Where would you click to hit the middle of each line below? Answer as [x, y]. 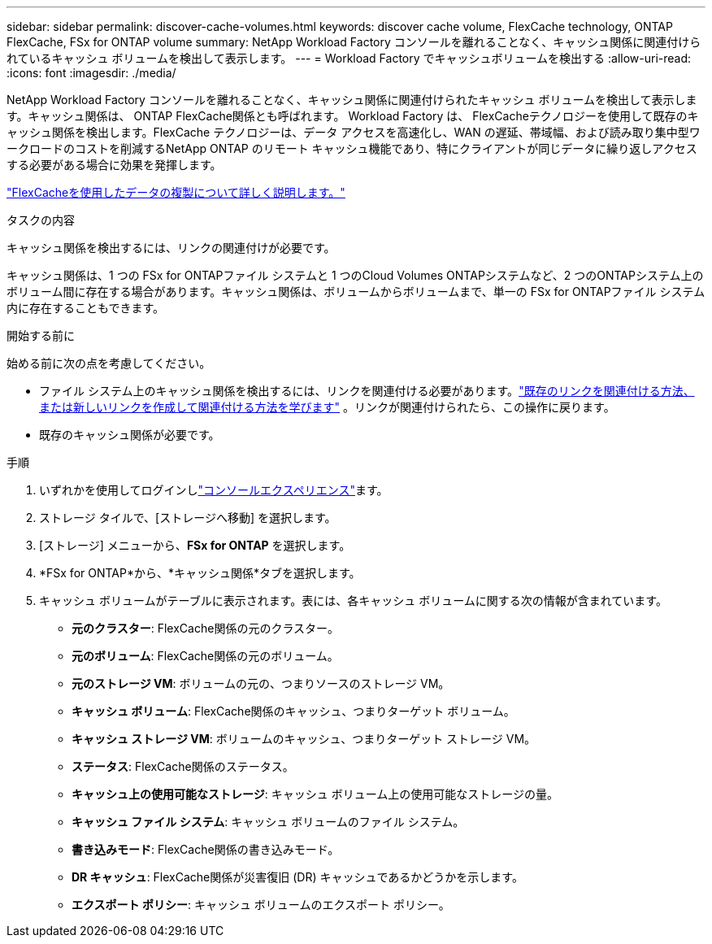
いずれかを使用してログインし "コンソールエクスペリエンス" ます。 [214, 490]
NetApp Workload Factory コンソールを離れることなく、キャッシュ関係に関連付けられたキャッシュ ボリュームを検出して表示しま [352, 100]
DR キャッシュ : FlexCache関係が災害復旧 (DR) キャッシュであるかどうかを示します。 [297, 877]
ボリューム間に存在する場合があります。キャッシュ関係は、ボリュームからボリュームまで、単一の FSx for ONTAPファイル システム [356, 291]
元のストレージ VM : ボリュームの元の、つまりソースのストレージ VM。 [261, 683]
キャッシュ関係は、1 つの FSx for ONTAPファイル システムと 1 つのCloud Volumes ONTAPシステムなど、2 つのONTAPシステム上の [355, 275]
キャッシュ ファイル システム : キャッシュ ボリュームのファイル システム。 [268, 822]
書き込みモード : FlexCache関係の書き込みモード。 [206, 849]
